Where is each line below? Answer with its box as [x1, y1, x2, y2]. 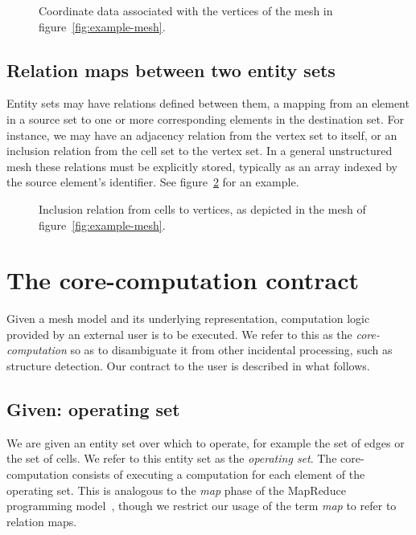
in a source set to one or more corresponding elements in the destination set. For [6, 110, 404, 127]
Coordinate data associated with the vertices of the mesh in [39, 2, 333, 18]
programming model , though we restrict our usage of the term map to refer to [6, 497, 397, 514]
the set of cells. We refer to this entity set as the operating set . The [6, 450, 337, 467]
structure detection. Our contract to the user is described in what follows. [6, 357, 370, 374]
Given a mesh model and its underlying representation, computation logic [6, 310, 370, 327]
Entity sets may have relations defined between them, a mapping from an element [6, 95, 410, 112]
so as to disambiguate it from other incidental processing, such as [70, 341, 393, 358]
